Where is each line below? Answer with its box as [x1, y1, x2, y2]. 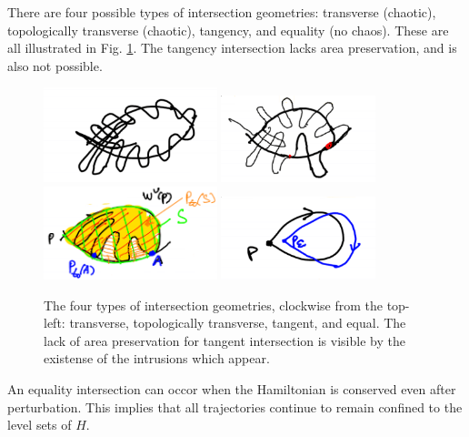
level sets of [7, 415, 72, 434]
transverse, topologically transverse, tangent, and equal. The [69, 313, 406, 332]
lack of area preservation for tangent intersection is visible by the [44, 330, 405, 350]
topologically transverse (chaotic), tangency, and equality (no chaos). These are [7, 20, 449, 39]
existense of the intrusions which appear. [44, 349, 270, 368]
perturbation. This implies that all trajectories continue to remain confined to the [7, 397, 463, 416]
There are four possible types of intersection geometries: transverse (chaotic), [7, 3, 436, 21]
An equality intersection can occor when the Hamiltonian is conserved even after [7, 380, 456, 398]
